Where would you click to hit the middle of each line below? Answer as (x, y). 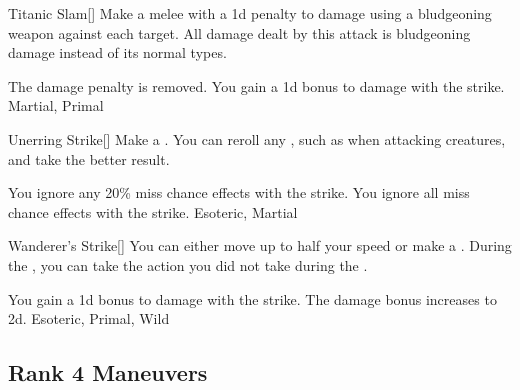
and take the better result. (89, 158)
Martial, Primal (56, 105)
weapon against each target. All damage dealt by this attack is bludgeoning (239, 32)
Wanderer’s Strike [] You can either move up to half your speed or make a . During (260, 245)
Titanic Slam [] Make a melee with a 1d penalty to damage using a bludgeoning (250, 13)
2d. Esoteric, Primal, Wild (89, 318)
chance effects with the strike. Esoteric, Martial (153, 211)
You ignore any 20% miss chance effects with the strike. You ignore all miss (239, 192)
